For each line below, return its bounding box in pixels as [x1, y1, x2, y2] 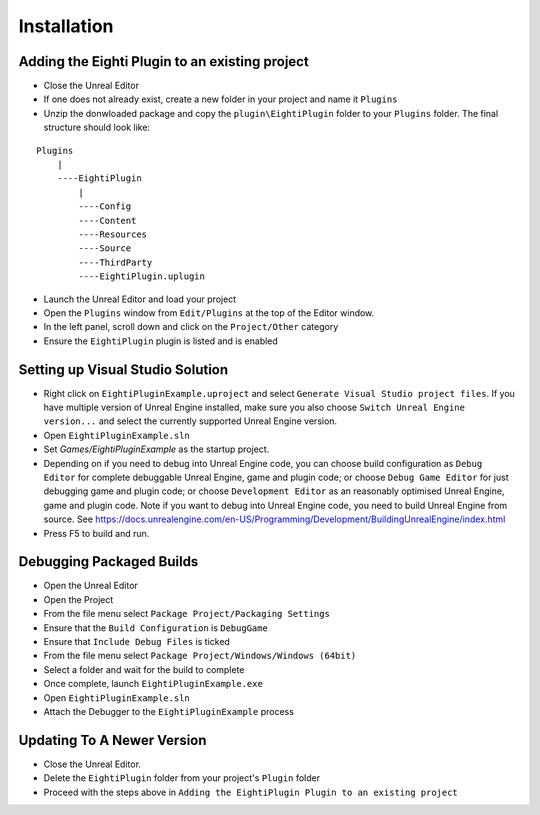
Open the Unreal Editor [43, 580, 139, 592]
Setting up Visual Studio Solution [18, 361, 229, 378]
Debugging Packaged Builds [18, 553, 199, 570]
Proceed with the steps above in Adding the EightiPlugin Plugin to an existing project [43, 786, 459, 798]
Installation [18, 15, 114, 37]
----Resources [78, 228, 148, 240]
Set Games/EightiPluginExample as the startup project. [43, 443, 270, 455]
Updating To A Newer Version [18, 731, 207, 749]
